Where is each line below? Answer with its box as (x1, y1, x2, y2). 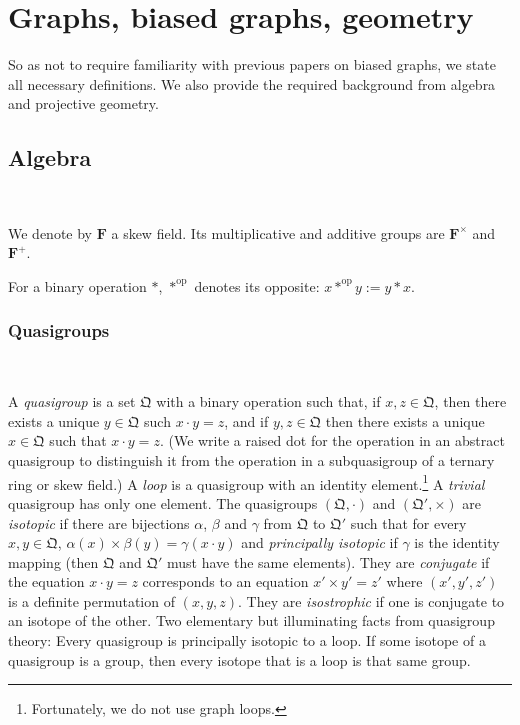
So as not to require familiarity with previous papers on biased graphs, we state (8, 54, 496, 75)
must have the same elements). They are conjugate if (167, 551, 490, 572)
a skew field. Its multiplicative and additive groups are (111, 222, 445, 243)
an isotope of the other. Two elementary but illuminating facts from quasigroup (8, 610, 495, 631)
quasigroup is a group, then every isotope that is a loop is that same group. (8, 649, 471, 670)
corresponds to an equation (142, 571, 309, 592)
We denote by (8, 222, 92, 243)
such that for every (350, 512, 467, 533)
